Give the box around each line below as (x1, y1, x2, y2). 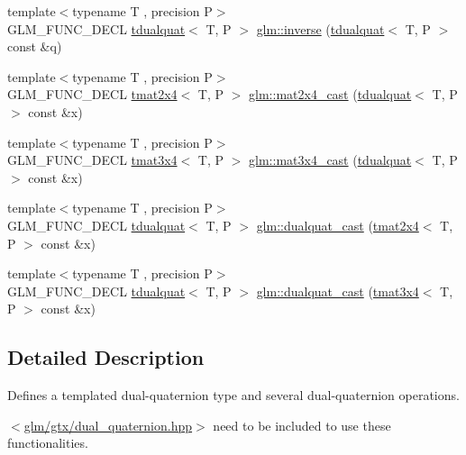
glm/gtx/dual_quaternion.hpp (23, 415, 193, 434)
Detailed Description (7, 343, 205, 371)
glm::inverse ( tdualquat (256, 19, 385, 38)
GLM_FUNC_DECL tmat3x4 (7, 150, 178, 169)
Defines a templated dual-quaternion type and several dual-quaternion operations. (7, 386, 460, 405)
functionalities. (7, 433, 88, 452)
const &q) (7, 37, 62, 56)
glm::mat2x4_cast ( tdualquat (249, 85, 412, 104)
